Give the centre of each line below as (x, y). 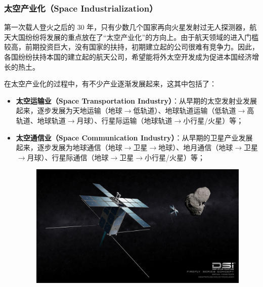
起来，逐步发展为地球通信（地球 (69, 147)
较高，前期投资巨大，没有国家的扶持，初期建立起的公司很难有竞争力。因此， (131, 47)
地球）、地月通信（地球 (196, 147)
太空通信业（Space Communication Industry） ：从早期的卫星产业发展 (134, 137)
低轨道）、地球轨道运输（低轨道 (185, 110)
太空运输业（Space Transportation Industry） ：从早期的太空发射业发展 (136, 100)
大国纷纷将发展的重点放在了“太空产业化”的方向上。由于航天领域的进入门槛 (135, 37)
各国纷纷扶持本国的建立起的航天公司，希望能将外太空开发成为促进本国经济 (128, 57)
